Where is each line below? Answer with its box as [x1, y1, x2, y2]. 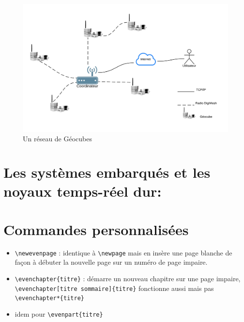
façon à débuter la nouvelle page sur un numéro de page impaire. [15, 257, 208, 267]
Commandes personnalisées [3, 219, 189, 239]
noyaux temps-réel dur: [3, 181, 162, 201]
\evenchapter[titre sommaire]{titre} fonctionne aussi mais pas [15, 283, 214, 293]
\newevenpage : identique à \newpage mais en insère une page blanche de [15, 247, 232, 257]
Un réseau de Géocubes [23, 134, 92, 144]
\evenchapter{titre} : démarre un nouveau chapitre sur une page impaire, [15, 273, 241, 283]
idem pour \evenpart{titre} [15, 308, 103, 319]
